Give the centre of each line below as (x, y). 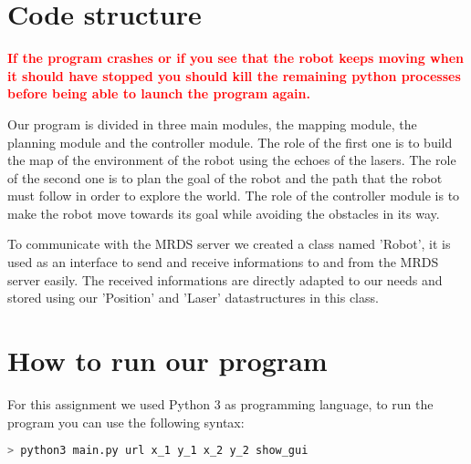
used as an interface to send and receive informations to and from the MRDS (223, 262)
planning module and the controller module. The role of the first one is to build (230, 142)
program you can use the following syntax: (126, 422)
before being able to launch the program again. (159, 93)
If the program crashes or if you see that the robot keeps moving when (235, 58)
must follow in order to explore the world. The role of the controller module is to (234, 196)
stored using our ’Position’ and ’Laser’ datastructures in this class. (193, 298)
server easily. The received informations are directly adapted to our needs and (225, 279)
